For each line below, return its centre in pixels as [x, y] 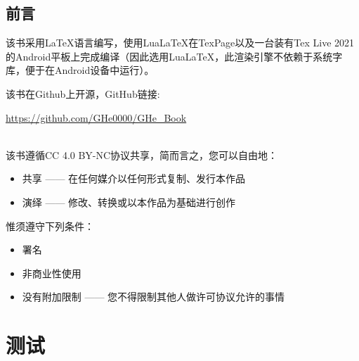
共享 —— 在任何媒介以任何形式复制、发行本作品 [134, 178]
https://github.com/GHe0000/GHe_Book [96, 117]
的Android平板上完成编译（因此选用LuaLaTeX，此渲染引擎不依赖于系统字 [174, 56]
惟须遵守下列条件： [50, 226]
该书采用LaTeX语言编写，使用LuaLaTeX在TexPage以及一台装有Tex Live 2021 [180, 43]
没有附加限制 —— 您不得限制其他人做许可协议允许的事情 [154, 297]
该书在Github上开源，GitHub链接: [83, 93]
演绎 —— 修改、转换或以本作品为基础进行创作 [129, 202]
